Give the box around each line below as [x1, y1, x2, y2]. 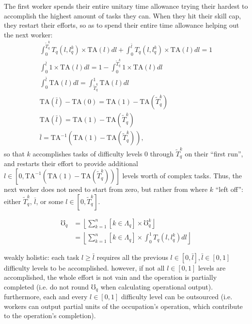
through [150, 148, 174, 158]
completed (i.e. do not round [4, 281, 89, 291]
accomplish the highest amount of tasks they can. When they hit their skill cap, [4, 10, 241, 20]
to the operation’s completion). [4, 310, 96, 321]
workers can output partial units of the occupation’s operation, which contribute [4, 301, 243, 311]
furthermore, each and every [4, 291, 88, 302]
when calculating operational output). [100, 281, 213, 291]
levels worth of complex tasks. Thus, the [122, 170, 242, 180]
